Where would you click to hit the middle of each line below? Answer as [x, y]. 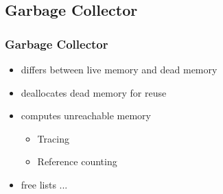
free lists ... [44, 184]
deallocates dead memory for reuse [94, 92]
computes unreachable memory [86, 116]
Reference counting [77, 161]
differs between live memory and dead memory [119, 69]
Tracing [53, 138]
